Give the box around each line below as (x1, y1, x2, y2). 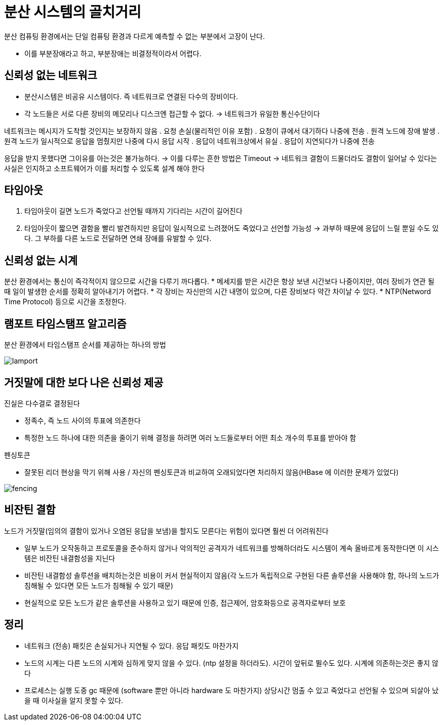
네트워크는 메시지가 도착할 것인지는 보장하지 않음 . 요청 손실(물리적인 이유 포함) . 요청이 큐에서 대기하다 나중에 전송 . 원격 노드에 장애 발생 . (4, 126, 440, 135)
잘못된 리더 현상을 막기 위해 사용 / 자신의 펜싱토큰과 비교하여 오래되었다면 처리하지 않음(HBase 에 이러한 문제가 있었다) (24, 467, 399, 476)
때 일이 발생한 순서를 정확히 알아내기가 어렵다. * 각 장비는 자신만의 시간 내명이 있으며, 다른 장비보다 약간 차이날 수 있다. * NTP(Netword (4, 287, 431, 296)
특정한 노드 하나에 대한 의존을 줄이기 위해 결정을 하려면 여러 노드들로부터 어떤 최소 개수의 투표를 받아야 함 (24, 433, 356, 442)
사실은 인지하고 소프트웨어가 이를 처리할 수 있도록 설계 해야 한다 (4, 164, 205, 173)
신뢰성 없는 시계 (4, 254, 78, 267)
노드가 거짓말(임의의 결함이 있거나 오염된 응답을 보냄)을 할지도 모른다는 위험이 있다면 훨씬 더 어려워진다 (4, 526, 329, 535)
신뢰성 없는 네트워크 (4, 69, 97, 82)
